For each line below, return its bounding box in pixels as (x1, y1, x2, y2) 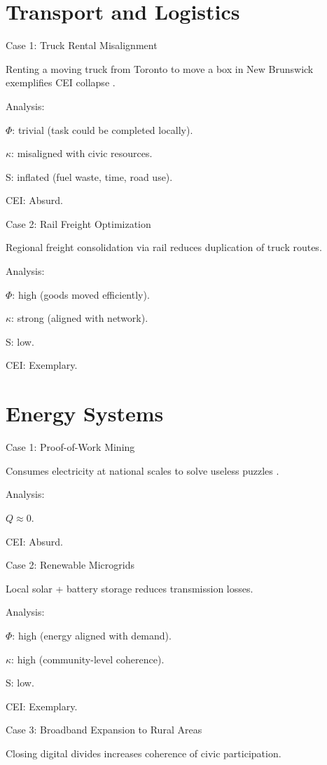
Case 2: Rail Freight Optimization (6, 216, 151, 231)
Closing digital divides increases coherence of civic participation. (6, 745, 281, 760)
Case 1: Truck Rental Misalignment (6, 38, 158, 53)
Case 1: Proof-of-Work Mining (6, 440, 135, 454)
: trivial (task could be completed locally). (12, 122, 193, 137)
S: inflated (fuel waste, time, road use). (6, 169, 173, 184)
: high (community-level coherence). (11, 651, 165, 666)
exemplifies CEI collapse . (6, 75, 116, 90)
